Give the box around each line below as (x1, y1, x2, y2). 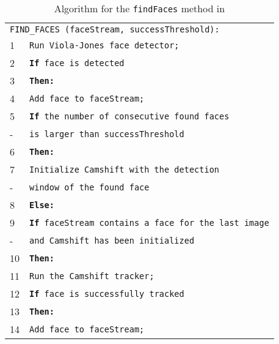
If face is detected (29, 58, 125, 68)
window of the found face (29, 182, 150, 192)
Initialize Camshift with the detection (29, 164, 220, 174)
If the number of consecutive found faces (29, 111, 230, 121)
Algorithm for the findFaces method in (54, 1, 225, 15)
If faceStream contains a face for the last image (29, 217, 269, 228)
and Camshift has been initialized (29, 235, 195, 245)
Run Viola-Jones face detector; (29, 40, 179, 50)
